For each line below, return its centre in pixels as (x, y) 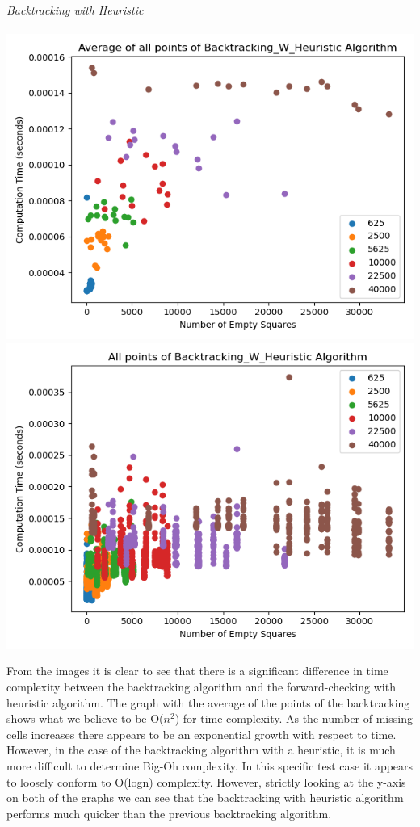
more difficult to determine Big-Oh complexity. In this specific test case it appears (210, 765)
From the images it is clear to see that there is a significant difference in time (197, 671)
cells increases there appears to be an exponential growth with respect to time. (202, 734)
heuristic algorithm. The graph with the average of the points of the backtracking (208, 702)
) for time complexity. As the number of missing (294, 718)
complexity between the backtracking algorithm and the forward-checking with (201, 686)
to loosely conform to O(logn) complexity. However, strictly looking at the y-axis (206, 781)
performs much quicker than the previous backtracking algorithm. (169, 813)
